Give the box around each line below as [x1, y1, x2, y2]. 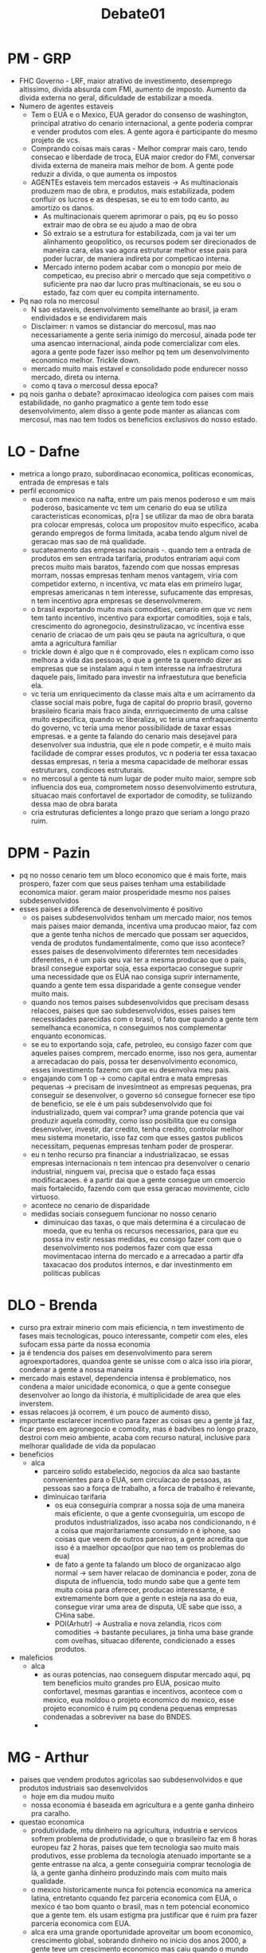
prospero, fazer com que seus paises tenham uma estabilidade [18, 878, 226, 888]
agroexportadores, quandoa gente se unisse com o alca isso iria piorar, [18, 1356, 252, 1366]
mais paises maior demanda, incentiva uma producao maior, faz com [30, 921, 257, 931]
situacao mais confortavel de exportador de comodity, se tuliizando [30, 790, 252, 800]
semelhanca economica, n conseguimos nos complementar [30, 1022, 228, 1032]
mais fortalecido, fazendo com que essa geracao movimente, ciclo [30, 1183, 250, 1193]
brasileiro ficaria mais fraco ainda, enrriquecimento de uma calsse [30, 706, 248, 716]
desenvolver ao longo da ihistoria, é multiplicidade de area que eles [18, 1390, 241, 1399]
